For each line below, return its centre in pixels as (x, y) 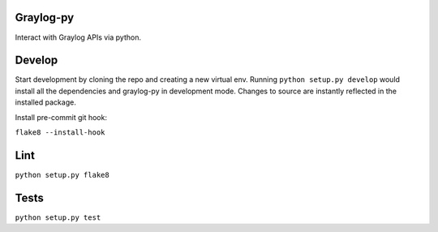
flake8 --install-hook (60, 132)
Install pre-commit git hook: (61, 117)
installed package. (45, 102)
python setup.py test (58, 217)
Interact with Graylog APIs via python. (78, 37)
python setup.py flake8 (62, 175)
